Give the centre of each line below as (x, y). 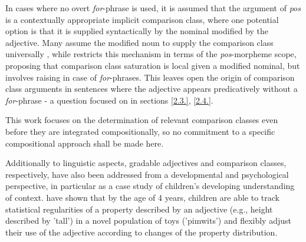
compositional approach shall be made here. (85, 143)
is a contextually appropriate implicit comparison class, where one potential (142, 19)
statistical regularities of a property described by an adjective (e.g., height (139, 209)
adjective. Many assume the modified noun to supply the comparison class (139, 42)
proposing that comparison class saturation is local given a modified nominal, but (153, 65)
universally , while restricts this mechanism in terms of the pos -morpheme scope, (151, 54)
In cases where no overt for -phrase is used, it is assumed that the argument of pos (153, 8)
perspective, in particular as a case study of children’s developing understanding (150, 186)
